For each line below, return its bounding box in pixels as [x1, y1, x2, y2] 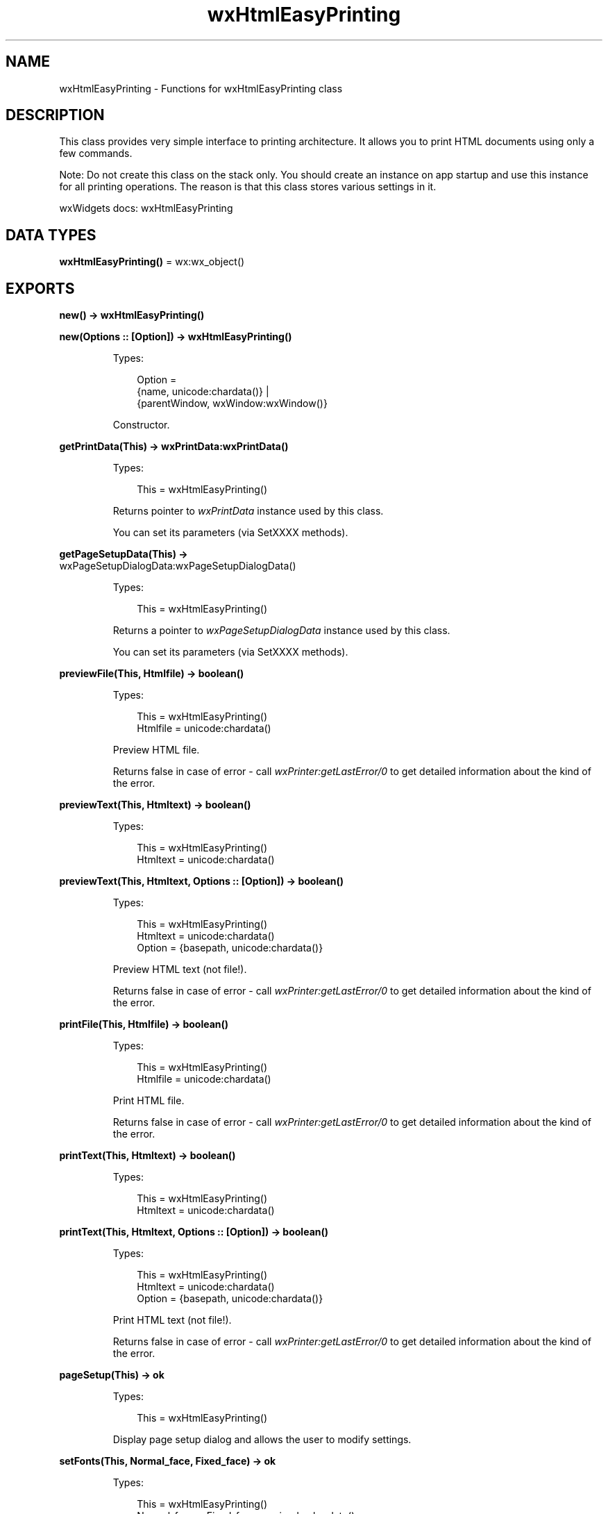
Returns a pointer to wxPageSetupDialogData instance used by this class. [112, 624, 450, 637]
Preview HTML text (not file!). [112, 963, 247, 976]
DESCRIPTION [6, 106, 105, 124]
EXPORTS [6, 279, 75, 297]
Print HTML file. [112, 1095, 185, 1107]
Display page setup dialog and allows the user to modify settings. [112, 1433, 412, 1446]
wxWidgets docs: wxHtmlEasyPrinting [59, 202, 233, 215]
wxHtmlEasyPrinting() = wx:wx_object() [59, 256, 245, 268]
